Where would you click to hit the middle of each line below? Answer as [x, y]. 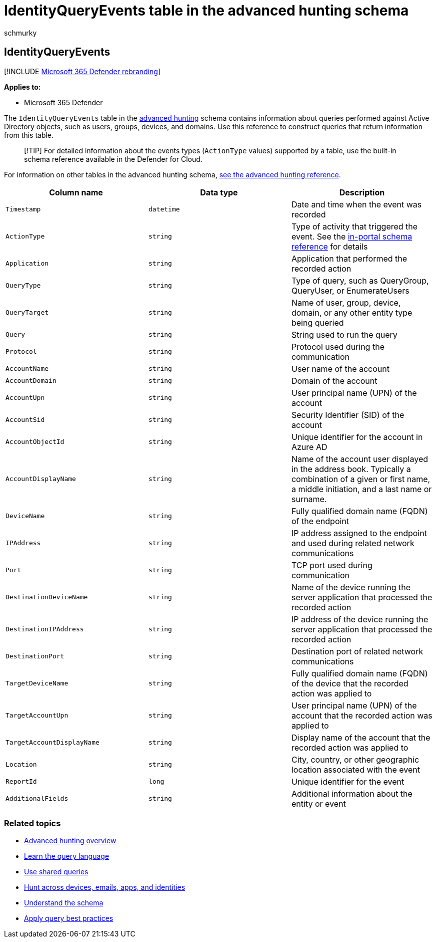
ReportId [21, 782]
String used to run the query [344, 334]
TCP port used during [332, 565]
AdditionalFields [37, 799]
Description [362, 192]
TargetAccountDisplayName [52, 743]
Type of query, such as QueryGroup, [360, 280]
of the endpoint [320, 521]
